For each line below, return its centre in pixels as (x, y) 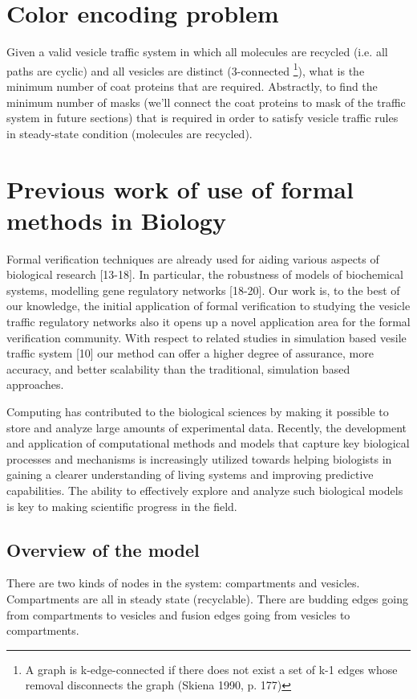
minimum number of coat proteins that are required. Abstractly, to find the (192, 86)
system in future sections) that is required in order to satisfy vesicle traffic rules (202, 118)
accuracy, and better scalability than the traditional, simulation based (178, 368)
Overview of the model (103, 549)
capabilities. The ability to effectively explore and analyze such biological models (205, 490)
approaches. (35, 384)
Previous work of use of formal (180, 188)
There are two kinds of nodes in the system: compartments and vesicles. (183, 583)
